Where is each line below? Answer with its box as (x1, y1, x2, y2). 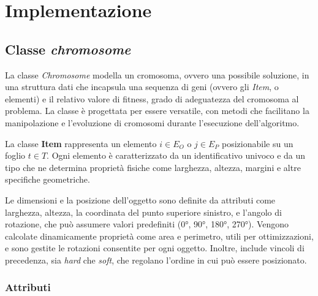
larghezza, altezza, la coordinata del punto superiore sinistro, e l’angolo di (5, 205, 282, 218)
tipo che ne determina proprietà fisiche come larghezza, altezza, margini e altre (5, 161, 301, 173)
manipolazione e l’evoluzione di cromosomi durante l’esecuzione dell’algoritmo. (5, 116, 300, 129)
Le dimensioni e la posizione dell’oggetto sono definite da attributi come (5, 193, 276, 206)
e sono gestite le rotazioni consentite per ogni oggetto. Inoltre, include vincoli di (5, 241, 305, 254)
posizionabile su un (222, 137, 293, 150)
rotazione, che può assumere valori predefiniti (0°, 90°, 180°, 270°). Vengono (5, 218, 289, 230)
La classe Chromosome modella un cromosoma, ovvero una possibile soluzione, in (5, 68, 309, 81)
